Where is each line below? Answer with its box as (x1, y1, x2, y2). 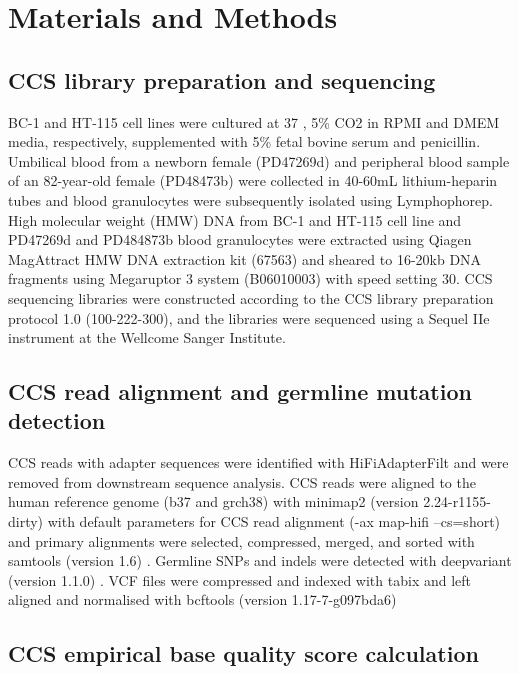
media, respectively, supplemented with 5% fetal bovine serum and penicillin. (8, 131, 481, 152)
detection (8, 405, 106, 436)
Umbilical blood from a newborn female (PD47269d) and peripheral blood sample (8, 150, 510, 171)
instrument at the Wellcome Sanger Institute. (8, 327, 286, 348)
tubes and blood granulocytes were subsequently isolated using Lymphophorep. (8, 189, 493, 210)
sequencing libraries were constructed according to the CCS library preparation (8, 287, 494, 308)
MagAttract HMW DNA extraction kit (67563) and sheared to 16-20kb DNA (8, 248, 482, 269)
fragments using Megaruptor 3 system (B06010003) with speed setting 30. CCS (8, 268, 493, 289)
